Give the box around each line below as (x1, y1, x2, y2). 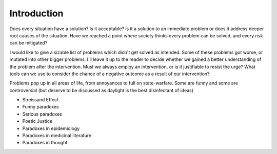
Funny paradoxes (22, 104, 59, 110)
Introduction (9, 8, 64, 19)
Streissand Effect (22, 97, 59, 103)
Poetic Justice (22, 118, 53, 124)
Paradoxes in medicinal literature (22, 133, 92, 139)
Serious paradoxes (22, 111, 63, 117)
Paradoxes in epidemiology (22, 125, 80, 131)
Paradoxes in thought (22, 140, 68, 146)
